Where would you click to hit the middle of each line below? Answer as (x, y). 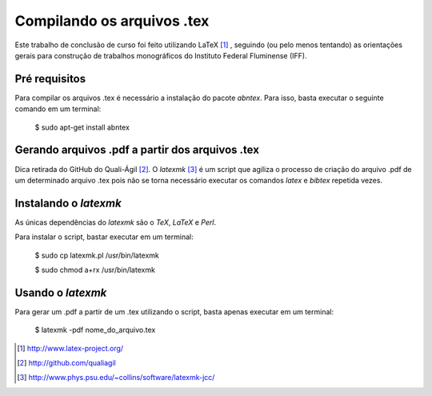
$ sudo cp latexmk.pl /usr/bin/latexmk (97, 255)
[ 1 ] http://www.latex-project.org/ (70, 348)
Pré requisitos (50, 79)
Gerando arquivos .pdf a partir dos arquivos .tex (137, 150)
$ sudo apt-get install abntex (82, 127)
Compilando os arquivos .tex (112, 21)
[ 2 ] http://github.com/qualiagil (66, 363)
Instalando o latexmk (68, 203)
